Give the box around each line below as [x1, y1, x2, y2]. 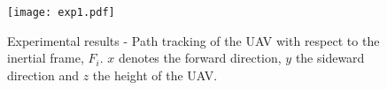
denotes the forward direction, [118, 49, 282, 67]
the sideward [295, 49, 365, 67]
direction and [7, 65, 79, 84]
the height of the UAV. [92, 65, 218, 84]
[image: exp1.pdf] [7, 6, 115, 19]
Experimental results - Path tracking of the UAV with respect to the [7, 31, 380, 49]
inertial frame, [7, 49, 84, 67]
